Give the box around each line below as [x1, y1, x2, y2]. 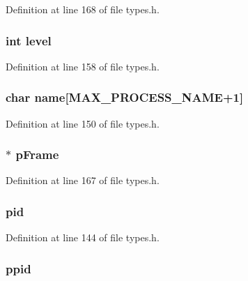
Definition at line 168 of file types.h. [6, 2, 160, 16]
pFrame [15, 146, 59, 163]
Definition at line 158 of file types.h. [6, 59, 160, 73]
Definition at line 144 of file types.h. [6, 230, 160, 245]
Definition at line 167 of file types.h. [6, 173, 160, 188]
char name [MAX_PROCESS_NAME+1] [6, 89, 244, 106]
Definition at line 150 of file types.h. [6, 116, 160, 130]
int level [6, 31, 52, 49]
